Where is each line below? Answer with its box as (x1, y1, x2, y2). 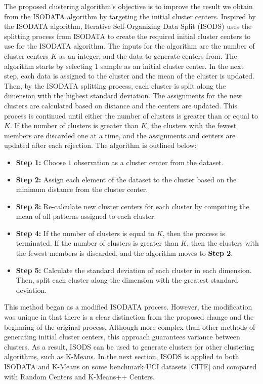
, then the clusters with (187, 238, 259, 248)
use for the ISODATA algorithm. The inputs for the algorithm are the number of (4, 41, 255, 51)
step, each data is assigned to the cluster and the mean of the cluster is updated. (4, 70, 254, 81)
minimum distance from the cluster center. (16, 184, 148, 195)
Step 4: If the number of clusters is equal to (16, 227, 155, 238)
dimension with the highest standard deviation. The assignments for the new (4, 90, 242, 101)
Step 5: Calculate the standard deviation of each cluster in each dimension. (16, 264, 252, 275)
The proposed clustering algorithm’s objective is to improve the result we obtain (4, 1, 253, 11)
